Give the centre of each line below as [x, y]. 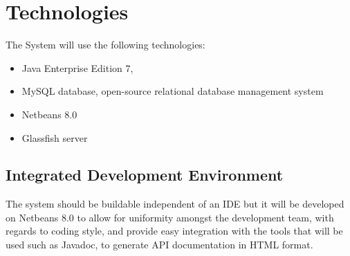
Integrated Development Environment [145, 175]
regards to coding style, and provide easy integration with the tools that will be [174, 231]
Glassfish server [55, 137]
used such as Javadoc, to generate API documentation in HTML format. [159, 245]
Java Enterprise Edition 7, [77, 67]
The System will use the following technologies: [105, 45]
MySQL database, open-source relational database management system [173, 91]
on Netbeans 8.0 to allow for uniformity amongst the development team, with [170, 217]
